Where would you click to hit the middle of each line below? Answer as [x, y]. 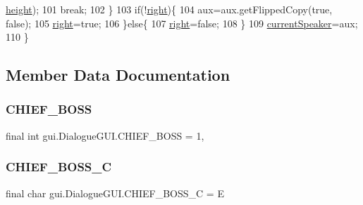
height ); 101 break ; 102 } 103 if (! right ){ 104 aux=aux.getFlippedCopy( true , [169, 9]
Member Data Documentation [118, 75]
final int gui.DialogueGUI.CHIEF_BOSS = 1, [105, 135]
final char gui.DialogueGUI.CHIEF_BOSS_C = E [115, 193]
